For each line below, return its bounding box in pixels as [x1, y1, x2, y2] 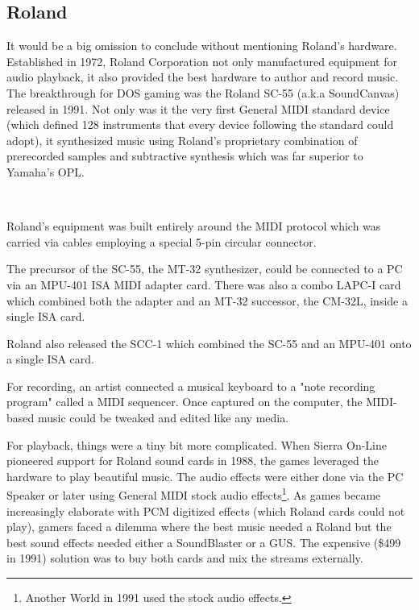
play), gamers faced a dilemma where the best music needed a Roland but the [6, 518, 392, 535]
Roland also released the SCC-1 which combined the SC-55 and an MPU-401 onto [6, 334, 412, 351]
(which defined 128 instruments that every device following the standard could [6, 116, 394, 133]
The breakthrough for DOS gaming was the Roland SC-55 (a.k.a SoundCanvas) [6, 84, 400, 101]
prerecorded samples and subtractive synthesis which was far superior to [6, 147, 363, 164]
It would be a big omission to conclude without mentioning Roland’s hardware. [6, 37, 397, 54]
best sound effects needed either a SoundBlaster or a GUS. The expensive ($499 [6, 533, 401, 550]
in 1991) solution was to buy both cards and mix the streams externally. [6, 550, 363, 566]
